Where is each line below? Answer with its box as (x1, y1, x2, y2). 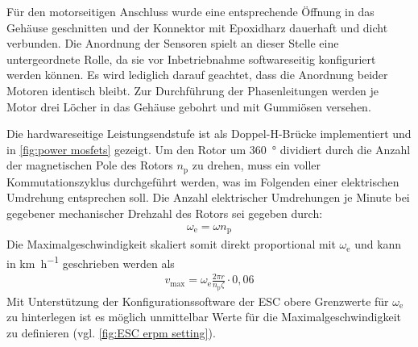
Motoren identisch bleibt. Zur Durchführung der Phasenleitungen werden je (6, 82, 379, 98)
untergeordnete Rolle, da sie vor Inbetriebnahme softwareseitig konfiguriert (6, 50, 376, 67)
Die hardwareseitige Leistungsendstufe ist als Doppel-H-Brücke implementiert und (6, 125, 412, 142)
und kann (354, 236, 402, 253)
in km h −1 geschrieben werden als (6, 252, 175, 271)
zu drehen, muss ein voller (192, 157, 321, 173)
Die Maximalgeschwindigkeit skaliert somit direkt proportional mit (6, 236, 336, 253)
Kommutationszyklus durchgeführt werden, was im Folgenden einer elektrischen (6, 173, 399, 190)
